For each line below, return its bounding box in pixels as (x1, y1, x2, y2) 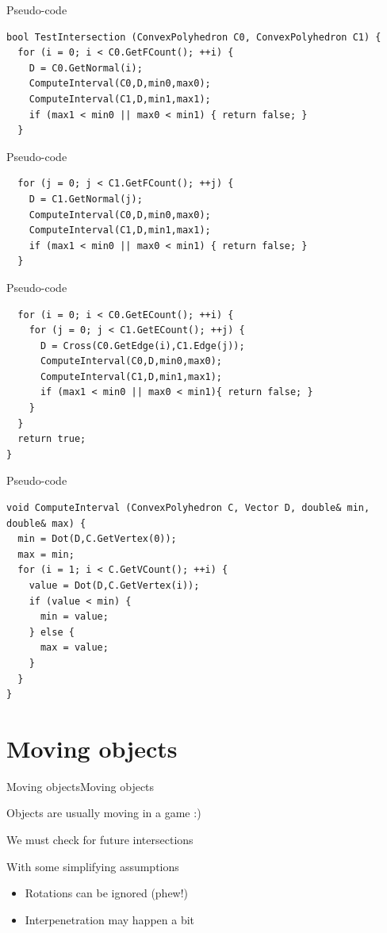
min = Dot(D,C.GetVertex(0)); (17, 533, 177, 545)
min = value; (40, 611, 109, 623)
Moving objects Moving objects (6, 777, 155, 794)
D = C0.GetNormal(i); (29, 62, 143, 74)
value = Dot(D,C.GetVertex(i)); (29, 580, 200, 591)
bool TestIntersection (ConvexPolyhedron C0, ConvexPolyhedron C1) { (6, 31, 381, 43)
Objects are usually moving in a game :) (6, 804, 201, 821)
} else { (29, 626, 75, 638)
